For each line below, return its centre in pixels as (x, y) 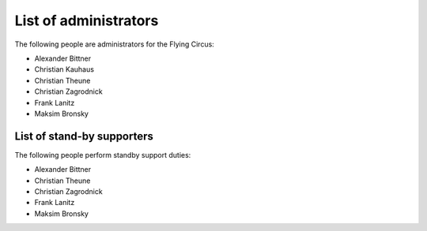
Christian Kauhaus (64, 69)
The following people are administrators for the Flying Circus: (115, 44)
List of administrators (87, 20)
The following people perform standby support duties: (103, 155)
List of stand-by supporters (84, 136)
